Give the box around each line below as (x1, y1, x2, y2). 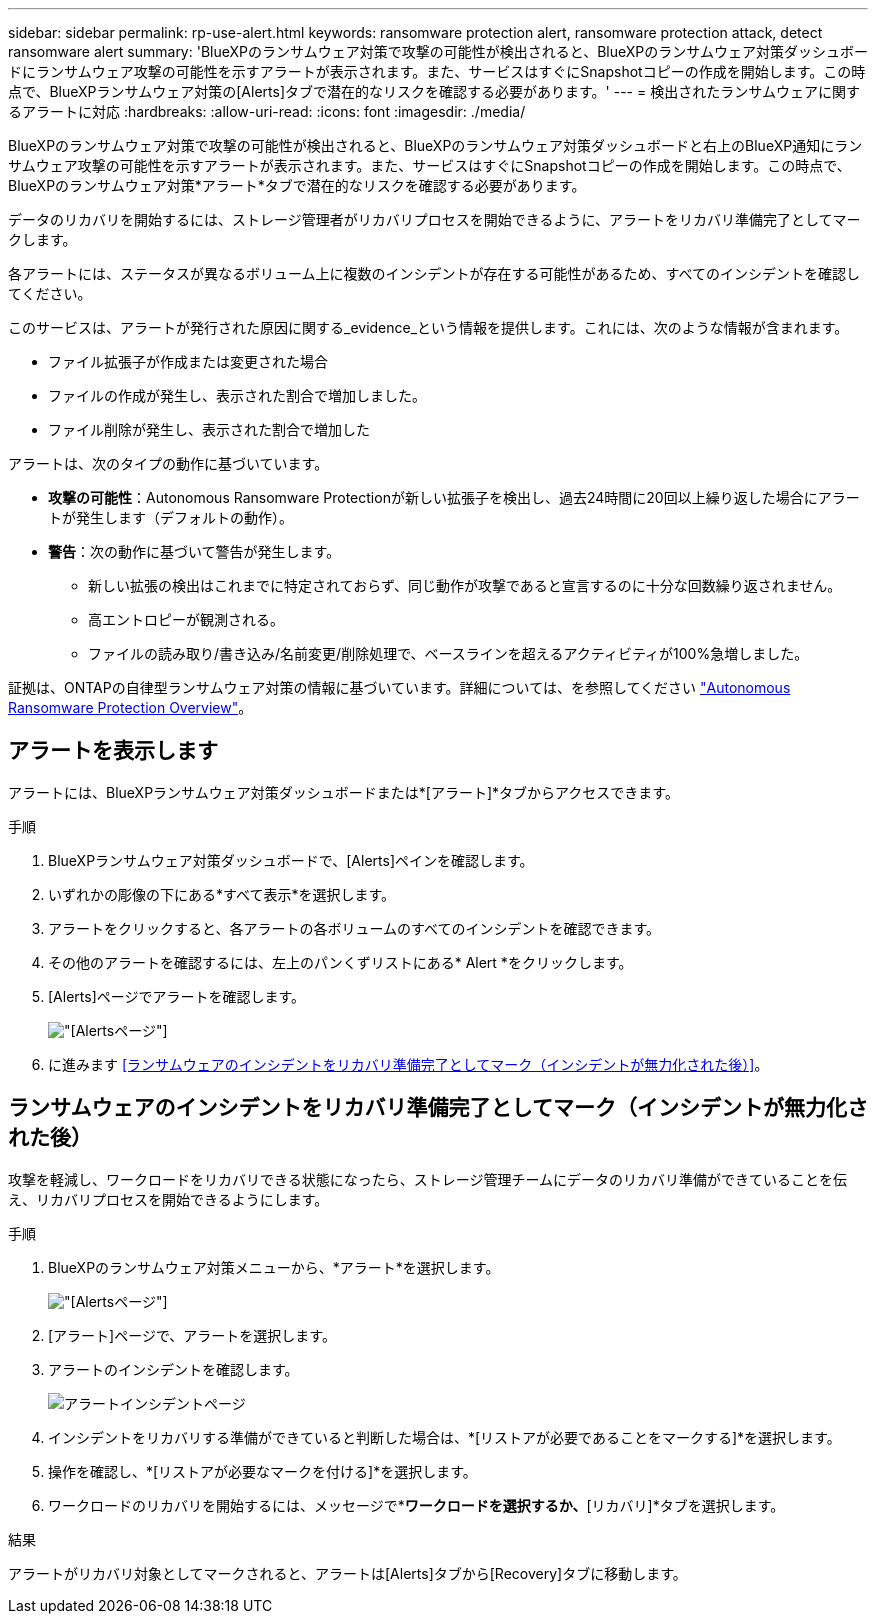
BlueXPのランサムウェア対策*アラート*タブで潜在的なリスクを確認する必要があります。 (8, 177, 586, 194)
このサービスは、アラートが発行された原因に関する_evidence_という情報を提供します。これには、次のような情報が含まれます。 (8, 319, 849, 336)
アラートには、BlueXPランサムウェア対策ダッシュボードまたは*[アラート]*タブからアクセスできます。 (8, 783, 679, 801)
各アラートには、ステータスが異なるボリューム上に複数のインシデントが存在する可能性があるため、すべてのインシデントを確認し (8, 265, 861, 282)
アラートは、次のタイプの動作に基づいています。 (8, 455, 329, 472)
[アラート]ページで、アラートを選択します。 (48, 1326, 336, 1344)
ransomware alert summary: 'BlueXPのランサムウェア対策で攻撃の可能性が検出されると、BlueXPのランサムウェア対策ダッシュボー (8, 43, 868, 60)
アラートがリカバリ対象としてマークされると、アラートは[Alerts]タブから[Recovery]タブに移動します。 (8, 1564, 687, 1582)
